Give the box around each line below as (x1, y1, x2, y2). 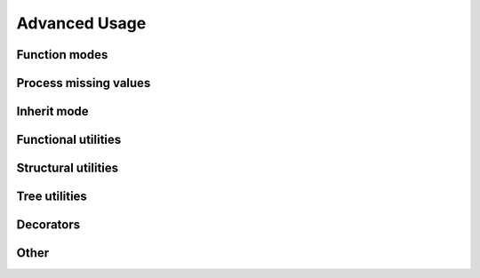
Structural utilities (16, 161, 119, 176)
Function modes (16, 47, 108, 62)
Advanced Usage (16, 13, 147, 33)
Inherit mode (16, 104, 89, 119)
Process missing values (16, 75, 151, 91)
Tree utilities (16, 189, 88, 204)
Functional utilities (16, 132, 122, 147)
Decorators (16, 218, 81, 233)
